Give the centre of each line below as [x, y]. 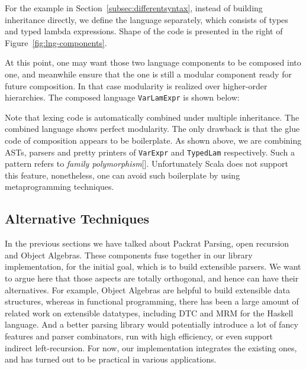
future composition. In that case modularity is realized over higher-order [136, 85]
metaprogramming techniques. [59, 187]
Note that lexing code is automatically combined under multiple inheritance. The [152, 117]
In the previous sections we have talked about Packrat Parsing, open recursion [147, 243]
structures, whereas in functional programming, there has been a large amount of [152, 301]
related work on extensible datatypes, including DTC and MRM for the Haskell [149, 313]
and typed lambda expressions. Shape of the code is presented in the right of [144, 31]
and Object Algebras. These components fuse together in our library [129, 255]
